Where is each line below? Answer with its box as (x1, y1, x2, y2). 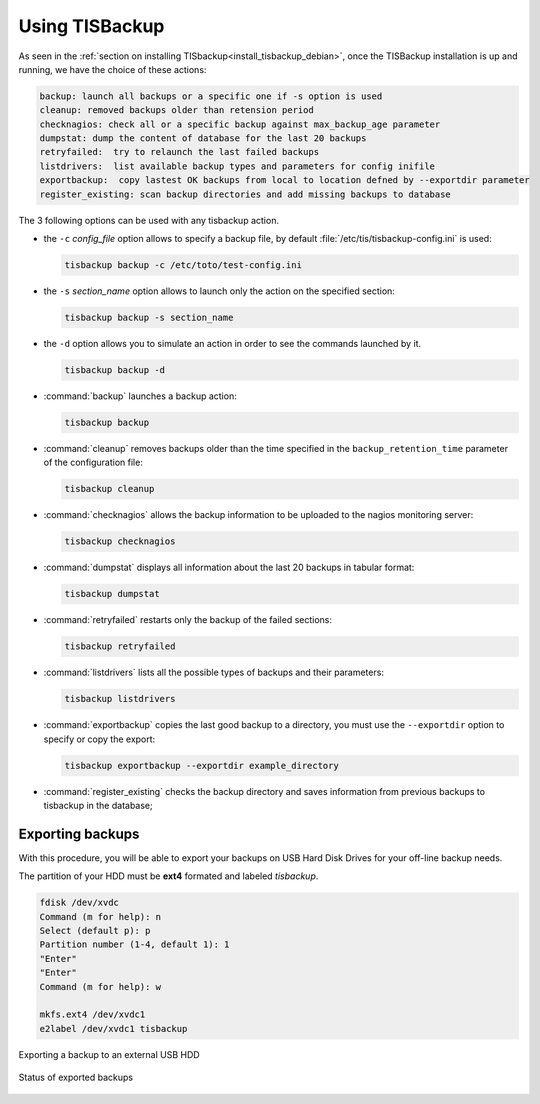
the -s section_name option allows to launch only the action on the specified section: (43, 285, 395, 297)
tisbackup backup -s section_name (64, 311, 234, 323)
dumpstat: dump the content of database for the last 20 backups (39, 133, 367, 144)
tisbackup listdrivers (64, 693, 176, 705)
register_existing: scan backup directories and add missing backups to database (39, 188, 452, 200)
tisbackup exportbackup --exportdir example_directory (64, 760, 339, 771)
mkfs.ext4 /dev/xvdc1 (39, 1009, 146, 1020)
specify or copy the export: (43, 733, 156, 745)
